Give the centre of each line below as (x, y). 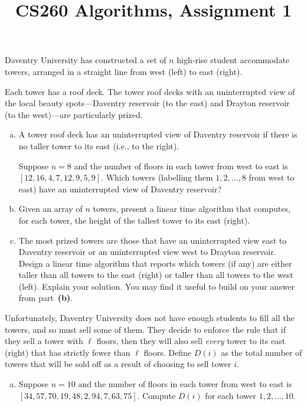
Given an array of (50, 209)
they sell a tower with (44, 341)
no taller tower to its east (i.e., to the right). (99, 145)
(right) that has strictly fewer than (68, 352)
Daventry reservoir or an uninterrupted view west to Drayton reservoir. (147, 252)
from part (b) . (45, 298)
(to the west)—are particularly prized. (74, 114)
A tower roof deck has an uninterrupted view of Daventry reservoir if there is (158, 134)
